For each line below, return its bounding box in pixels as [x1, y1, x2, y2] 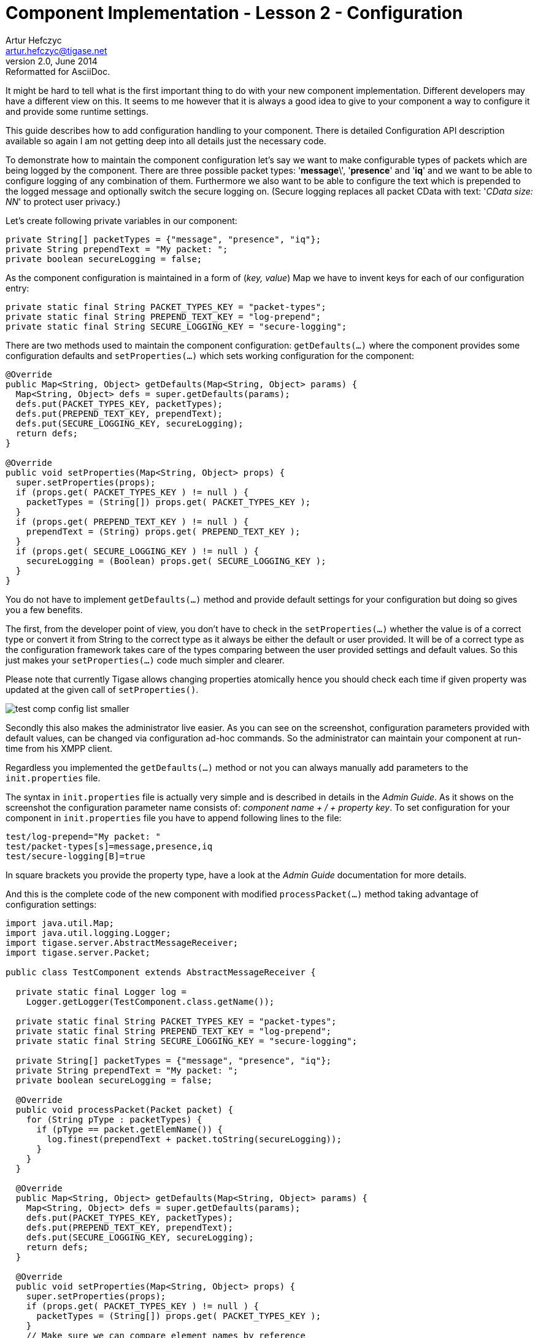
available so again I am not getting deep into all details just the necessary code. [6, 135, 326, 146]
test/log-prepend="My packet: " [6, 831, 161, 841]
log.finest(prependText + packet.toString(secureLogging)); [47, 1134, 342, 1144]
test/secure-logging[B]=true [6, 851, 145, 861]
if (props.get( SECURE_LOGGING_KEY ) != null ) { [15, 546, 259, 556]
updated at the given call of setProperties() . [6, 684, 199, 695]
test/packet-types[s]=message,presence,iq [6, 841, 213, 851]
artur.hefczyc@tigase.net [6, 45, 107, 56]
